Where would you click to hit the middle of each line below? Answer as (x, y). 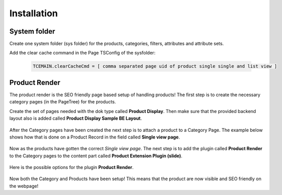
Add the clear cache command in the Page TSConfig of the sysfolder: (82, 53)
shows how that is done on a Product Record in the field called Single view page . (95, 137)
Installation (34, 13)
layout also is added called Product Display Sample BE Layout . (76, 118)
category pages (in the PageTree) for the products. (63, 102)
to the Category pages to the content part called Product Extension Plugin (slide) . (96, 156)
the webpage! (24, 186)
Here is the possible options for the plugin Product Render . (72, 168)
